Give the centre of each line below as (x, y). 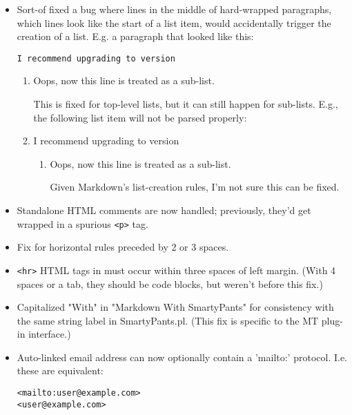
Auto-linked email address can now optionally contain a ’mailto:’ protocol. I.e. (182, 357)
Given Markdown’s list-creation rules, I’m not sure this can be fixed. (195, 187)
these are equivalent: (60, 370)
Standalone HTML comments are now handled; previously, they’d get (164, 210)
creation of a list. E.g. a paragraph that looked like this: (135, 36)
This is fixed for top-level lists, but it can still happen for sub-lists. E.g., (186, 104)
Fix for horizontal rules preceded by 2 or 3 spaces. (123, 247)
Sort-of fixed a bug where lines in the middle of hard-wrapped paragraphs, (174, 9)
